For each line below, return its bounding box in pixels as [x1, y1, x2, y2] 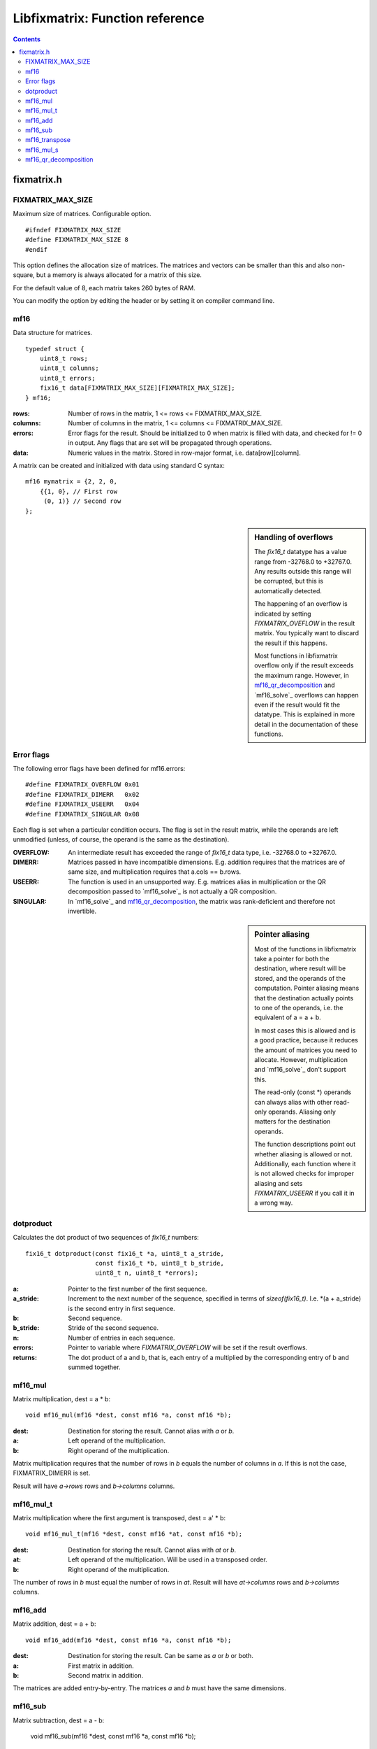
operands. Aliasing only [267, 1107, 337, 1116]
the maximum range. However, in [254, 671, 349, 679]
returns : [13, 1353, 38, 1361]
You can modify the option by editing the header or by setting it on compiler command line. [13, 297, 275, 305]
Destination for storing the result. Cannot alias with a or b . [68, 1426, 235, 1435]
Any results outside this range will [254, 567, 352, 575]
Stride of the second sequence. [68, 1324, 159, 1332]
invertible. [68, 907, 97, 916]
